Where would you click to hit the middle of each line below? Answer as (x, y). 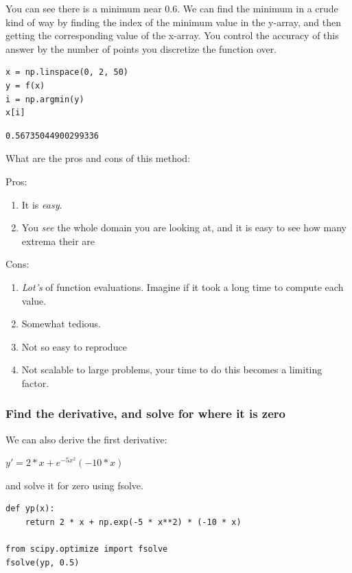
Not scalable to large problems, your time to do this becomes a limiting (172, 370)
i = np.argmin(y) (45, 99)
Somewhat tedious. (61, 324)
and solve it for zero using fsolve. (74, 485)
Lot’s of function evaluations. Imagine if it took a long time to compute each (183, 286)
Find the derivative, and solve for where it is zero (146, 413)
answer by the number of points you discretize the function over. (141, 48)
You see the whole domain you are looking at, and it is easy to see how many (184, 227)
